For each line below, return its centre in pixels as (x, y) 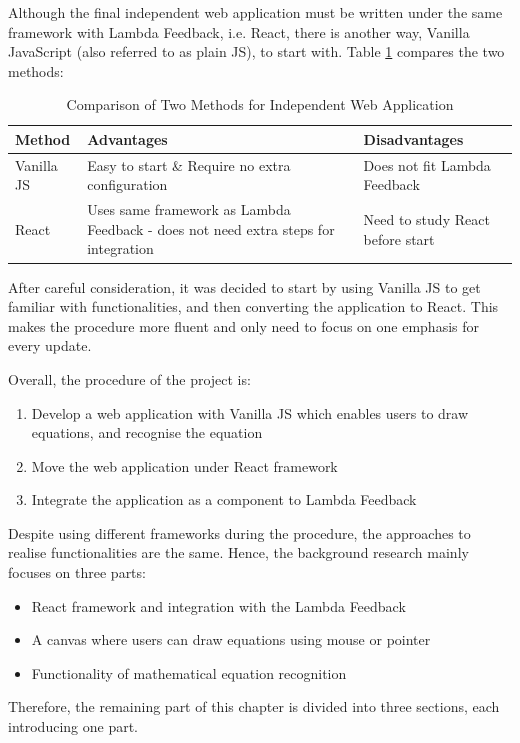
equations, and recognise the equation (147, 432)
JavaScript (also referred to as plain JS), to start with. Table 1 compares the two (256, 51)
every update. (50, 345)
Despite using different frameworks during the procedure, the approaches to (239, 532)
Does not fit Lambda (427, 164)
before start (399, 238)
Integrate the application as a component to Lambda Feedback (224, 499)
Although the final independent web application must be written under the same (255, 12)
